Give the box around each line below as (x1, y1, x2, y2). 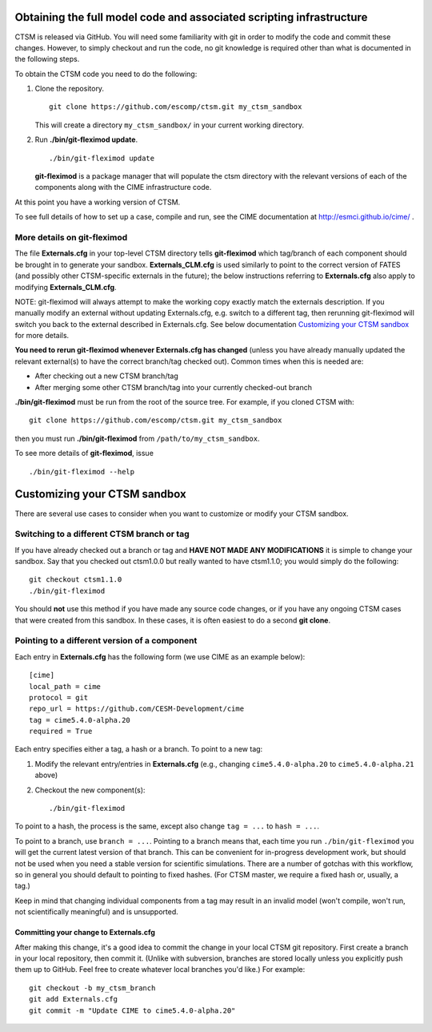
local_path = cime (29, 682, 102, 691)
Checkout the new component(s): (34, 785, 146, 795)
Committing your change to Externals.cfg (14, 928, 156, 937)
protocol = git (29, 693, 89, 702)
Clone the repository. (34, 84, 104, 94)
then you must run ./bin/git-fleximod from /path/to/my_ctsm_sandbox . (14, 433, 260, 443)
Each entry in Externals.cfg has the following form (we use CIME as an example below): (14, 651, 306, 661)
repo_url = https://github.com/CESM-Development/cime (29, 704, 244, 713)
